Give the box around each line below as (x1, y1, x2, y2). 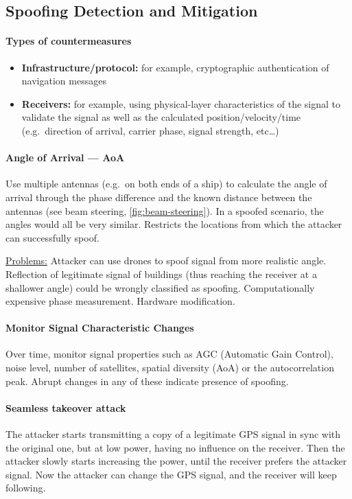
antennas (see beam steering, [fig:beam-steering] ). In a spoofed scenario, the (5, 203, 324, 218)
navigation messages (21, 73, 106, 88)
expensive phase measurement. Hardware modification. (5, 294, 235, 308)
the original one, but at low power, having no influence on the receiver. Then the (5, 440, 345, 454)
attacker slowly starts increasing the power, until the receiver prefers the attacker (5, 454, 347, 468)
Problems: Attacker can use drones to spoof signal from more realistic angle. (5, 253, 327, 268)
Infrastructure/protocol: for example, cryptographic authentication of (21, 60, 329, 74)
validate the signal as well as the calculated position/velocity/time (21, 110, 301, 124)
